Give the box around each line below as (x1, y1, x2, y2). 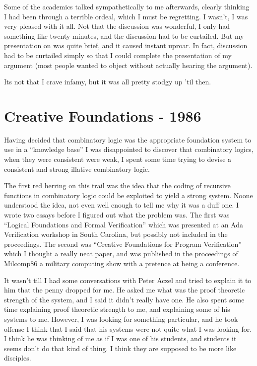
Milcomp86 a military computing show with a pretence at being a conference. (4, 258, 240, 268)
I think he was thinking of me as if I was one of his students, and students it (4, 333, 237, 344)
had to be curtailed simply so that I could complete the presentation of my (4, 50, 232, 60)
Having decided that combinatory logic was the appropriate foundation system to (4, 134, 252, 145)
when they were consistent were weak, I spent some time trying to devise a (4, 154, 232, 164)
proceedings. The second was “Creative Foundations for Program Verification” (4, 238, 242, 249)
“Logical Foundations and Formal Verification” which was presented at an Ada (4, 219, 244, 229)
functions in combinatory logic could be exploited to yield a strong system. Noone (4, 190, 253, 200)
